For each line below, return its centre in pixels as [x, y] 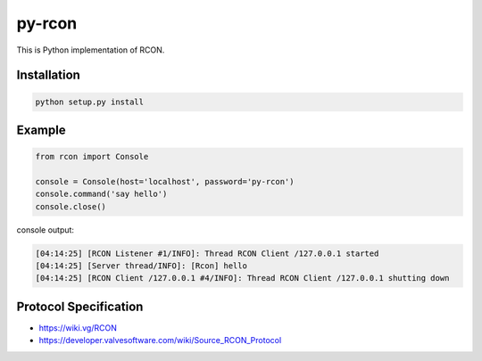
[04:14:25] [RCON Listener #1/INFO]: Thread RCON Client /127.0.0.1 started [207, 253]
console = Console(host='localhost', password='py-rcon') [165, 181]
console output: [46, 230]
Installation [48, 75]
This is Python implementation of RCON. [91, 50]
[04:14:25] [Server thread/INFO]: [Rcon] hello [141, 266]
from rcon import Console [92, 157]
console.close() [71, 206]
